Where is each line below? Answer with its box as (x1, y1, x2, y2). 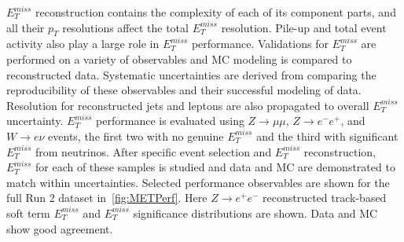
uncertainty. (6, 112, 64, 129)
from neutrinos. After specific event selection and (35, 143, 272, 159)
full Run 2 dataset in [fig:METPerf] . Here (6, 189, 208, 206)
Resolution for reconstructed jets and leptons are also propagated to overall (6, 97, 369, 113)
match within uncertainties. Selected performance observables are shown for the (6, 174, 390, 190)
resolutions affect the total (62, 19, 189, 35)
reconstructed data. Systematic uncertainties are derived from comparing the (6, 66, 376, 82)
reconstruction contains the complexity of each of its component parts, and (35, 4, 396, 20)
